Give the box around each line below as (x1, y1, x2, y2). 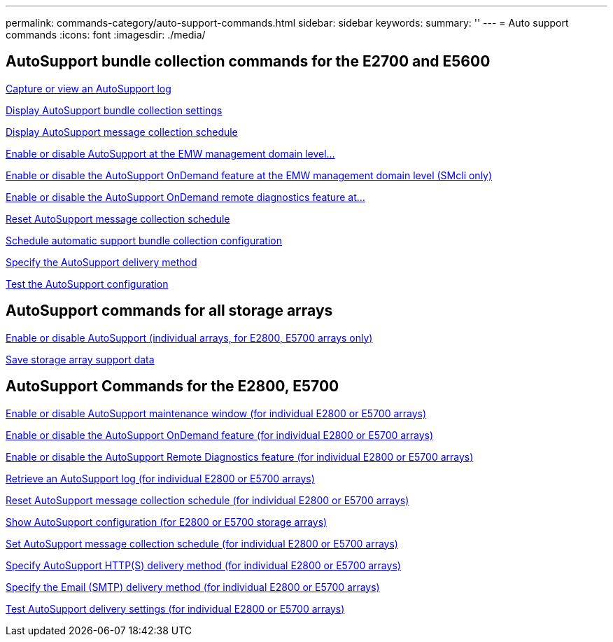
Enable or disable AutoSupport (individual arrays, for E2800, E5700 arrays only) (6, 331, 373, 344)
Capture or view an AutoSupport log (6, 82, 171, 95)
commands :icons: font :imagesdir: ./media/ (6, 29, 206, 41)
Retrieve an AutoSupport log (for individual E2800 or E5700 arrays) (6, 472, 315, 484)
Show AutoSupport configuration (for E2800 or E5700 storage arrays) (6, 515, 327, 528)
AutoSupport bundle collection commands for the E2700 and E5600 (6, 53, 491, 71)
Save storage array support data (6, 353, 155, 365)
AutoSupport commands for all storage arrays (6, 302, 333, 320)
